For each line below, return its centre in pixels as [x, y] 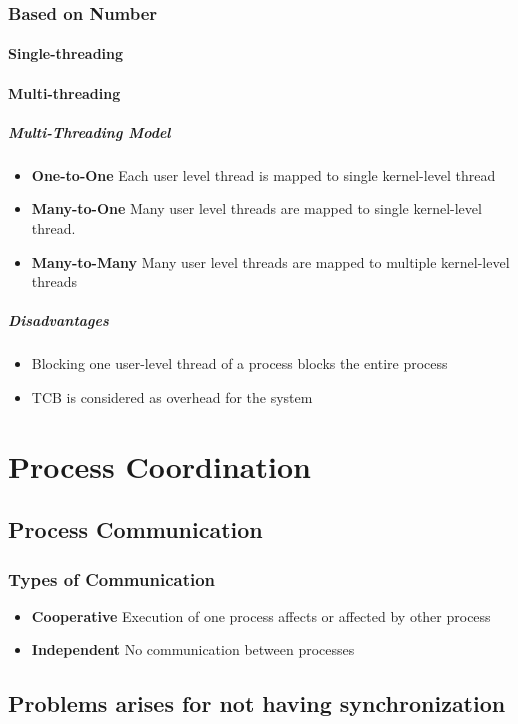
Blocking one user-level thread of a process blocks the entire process [239, 363]
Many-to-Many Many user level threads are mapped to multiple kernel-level [270, 261]
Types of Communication [112, 578]
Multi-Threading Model [89, 131]
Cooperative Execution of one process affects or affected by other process [261, 615]
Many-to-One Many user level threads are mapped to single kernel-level [256, 208]
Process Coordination [159, 465]
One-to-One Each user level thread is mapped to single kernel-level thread [263, 174]
